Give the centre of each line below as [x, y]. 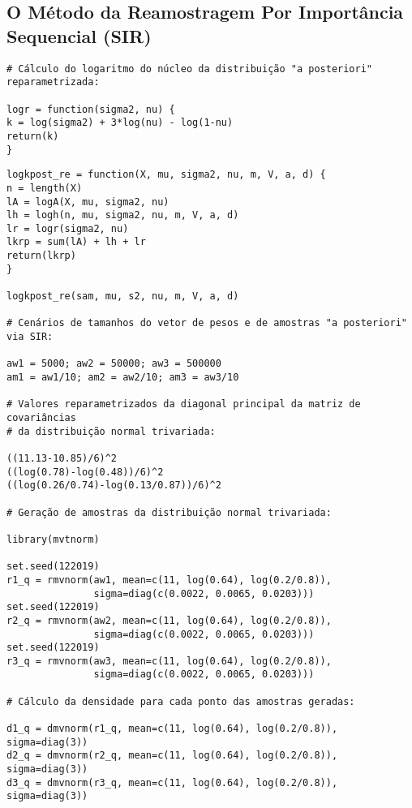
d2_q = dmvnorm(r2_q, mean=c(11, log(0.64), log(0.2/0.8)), [172, 756]
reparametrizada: [53, 82]
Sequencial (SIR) [79, 35]
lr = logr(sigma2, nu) [68, 228]
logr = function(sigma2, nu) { [91, 109]
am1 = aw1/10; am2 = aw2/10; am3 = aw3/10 [123, 378]
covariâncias [41, 418]
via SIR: [30, 337]
